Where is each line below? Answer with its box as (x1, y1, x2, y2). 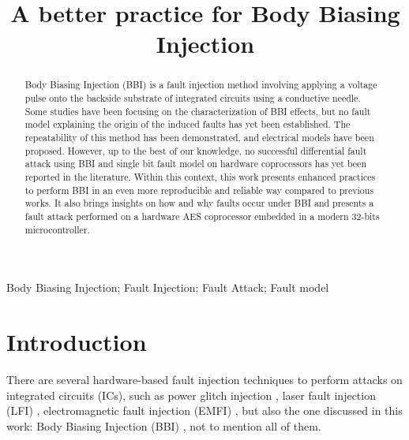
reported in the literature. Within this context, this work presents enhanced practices (24, 170, 376, 183)
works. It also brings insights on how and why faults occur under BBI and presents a (24, 196, 374, 210)
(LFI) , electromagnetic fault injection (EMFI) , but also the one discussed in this (6, 402, 403, 419)
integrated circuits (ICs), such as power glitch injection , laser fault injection (6, 386, 376, 403)
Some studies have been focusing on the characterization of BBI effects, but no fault (24, 104, 371, 117)
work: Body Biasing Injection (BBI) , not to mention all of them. (6, 417, 321, 434)
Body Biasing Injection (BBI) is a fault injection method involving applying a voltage (24, 78, 377, 91)
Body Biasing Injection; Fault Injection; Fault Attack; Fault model (6, 279, 329, 296)
